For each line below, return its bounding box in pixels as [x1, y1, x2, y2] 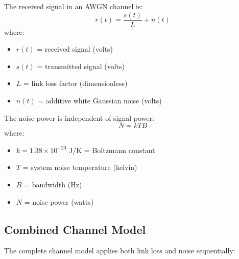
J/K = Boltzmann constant [69, 144, 155, 155]
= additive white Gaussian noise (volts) [38, 95, 162, 106]
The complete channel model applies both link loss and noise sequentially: [4, 245, 235, 256]
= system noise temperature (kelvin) [22, 162, 137, 172]
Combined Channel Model [4, 221, 146, 237]
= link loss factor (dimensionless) [23, 78, 128, 89]
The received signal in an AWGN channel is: [4, 1, 143, 11]
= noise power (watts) [24, 196, 94, 207]
